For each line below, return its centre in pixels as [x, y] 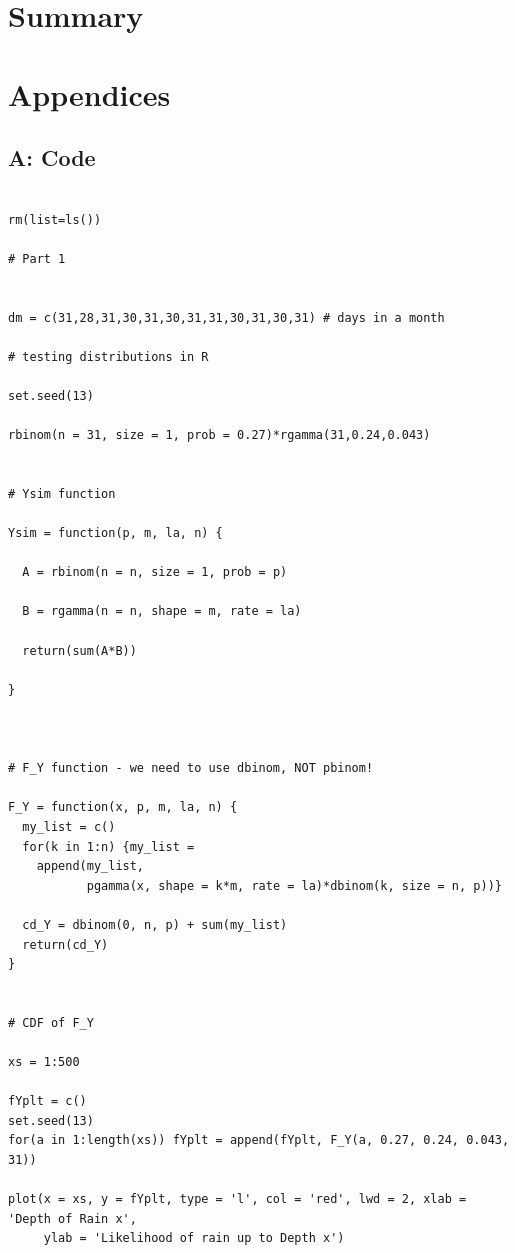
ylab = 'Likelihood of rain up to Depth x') [194, 1238]
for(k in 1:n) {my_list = [108, 846]
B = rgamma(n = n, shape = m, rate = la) [162, 611]
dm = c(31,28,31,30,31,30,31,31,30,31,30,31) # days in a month [226, 317]
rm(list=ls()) [55, 219]
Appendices [89, 93]
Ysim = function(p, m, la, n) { [115, 533]
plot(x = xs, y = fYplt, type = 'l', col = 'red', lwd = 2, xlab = [237, 1199]
